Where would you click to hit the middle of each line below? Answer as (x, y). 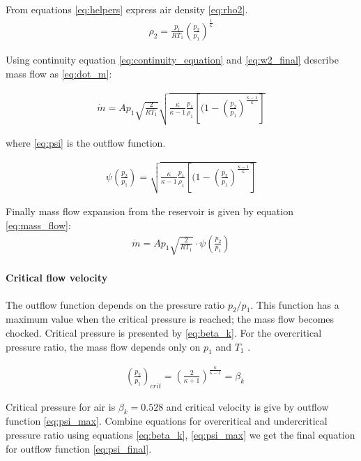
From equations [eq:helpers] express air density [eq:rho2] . (127, 9)
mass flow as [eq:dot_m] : (59, 73)
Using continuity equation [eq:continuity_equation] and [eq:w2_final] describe (172, 59)
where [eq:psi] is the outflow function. (86, 142)
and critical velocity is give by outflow (247, 406)
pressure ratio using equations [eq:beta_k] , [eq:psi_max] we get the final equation (180, 435)
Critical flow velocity (57, 278)
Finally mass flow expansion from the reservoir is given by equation (149, 211)
